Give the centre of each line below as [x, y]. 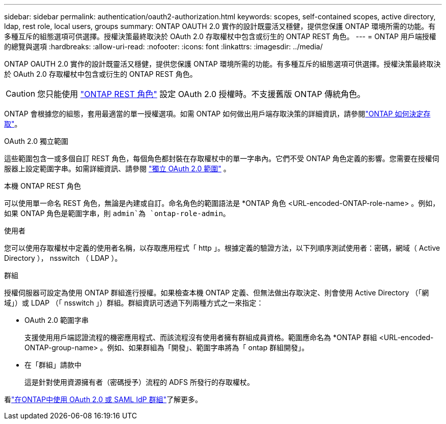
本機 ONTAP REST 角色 [43, 186]
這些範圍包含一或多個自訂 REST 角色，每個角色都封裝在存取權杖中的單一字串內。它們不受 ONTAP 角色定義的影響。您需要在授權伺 [222, 158]
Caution [21, 94]
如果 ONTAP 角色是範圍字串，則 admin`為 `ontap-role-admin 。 [117, 213]
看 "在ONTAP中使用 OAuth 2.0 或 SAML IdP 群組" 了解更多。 [103, 399]
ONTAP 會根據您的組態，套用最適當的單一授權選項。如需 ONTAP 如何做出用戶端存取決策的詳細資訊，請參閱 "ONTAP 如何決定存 [217, 114]
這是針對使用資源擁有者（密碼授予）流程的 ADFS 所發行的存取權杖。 [139, 382]
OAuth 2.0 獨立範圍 [36, 141]
